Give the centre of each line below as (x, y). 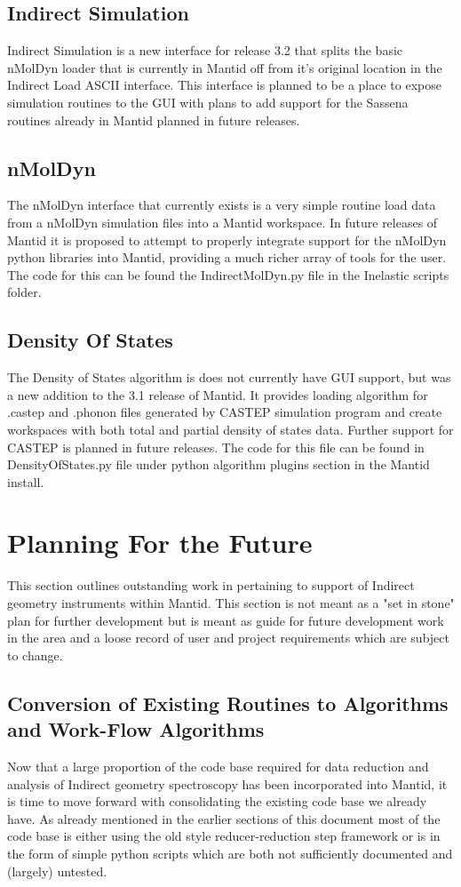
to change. (35, 655)
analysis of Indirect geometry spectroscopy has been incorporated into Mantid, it (227, 783)
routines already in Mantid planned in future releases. (154, 120)
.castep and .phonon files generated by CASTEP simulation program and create (225, 412)
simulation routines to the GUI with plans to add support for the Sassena (208, 102)
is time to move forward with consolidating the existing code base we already (217, 801)
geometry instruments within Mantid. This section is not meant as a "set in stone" (231, 603)
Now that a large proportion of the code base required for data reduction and (218, 766)
